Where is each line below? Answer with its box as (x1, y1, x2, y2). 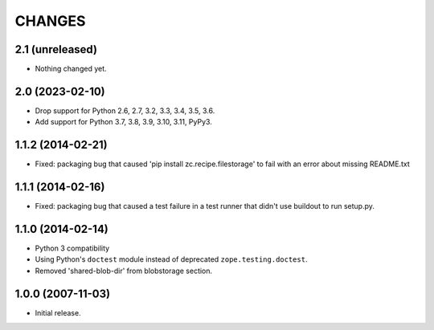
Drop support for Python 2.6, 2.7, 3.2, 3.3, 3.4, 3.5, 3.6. (35, 105, 215, 116)
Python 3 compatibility (35, 243, 110, 253)
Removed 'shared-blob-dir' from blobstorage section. (35, 266, 213, 275)
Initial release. (35, 308, 81, 317)
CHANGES (14, 12, 86, 30)
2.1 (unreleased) (14, 43, 98, 56)
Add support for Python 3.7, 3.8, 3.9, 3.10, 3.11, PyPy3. (35, 117, 212, 127)
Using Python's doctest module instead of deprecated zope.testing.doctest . (35, 255, 308, 264)
